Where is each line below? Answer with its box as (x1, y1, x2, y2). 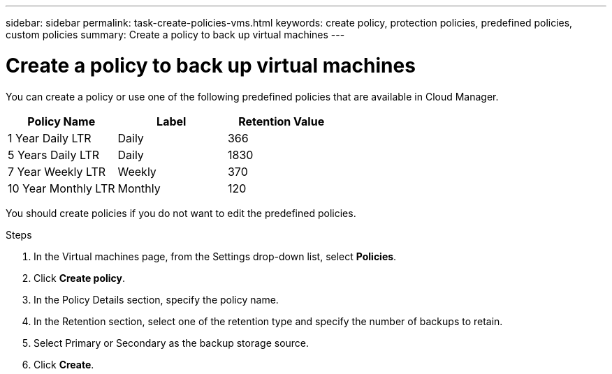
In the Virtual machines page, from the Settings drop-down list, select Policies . (34, 250, 397, 262)
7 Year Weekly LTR (8, 164, 106, 179)
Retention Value (238, 114, 325, 128)
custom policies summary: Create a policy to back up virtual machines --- (6, 29, 345, 40)
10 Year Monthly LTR (8, 181, 115, 195)
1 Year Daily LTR (8, 130, 92, 145)
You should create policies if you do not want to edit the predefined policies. (6, 207, 356, 219)
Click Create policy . (34, 271, 126, 284)
